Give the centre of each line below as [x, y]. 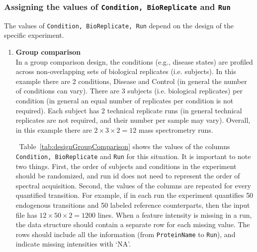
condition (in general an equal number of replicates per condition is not [125, 100]
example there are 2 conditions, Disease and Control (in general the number [131, 81]
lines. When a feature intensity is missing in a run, [175, 214]
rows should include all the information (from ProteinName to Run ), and [126, 234]
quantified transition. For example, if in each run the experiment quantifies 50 [134, 195]
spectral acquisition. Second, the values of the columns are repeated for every [133, 185]
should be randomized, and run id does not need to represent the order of [128, 176]
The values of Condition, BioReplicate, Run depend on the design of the [119, 25]
